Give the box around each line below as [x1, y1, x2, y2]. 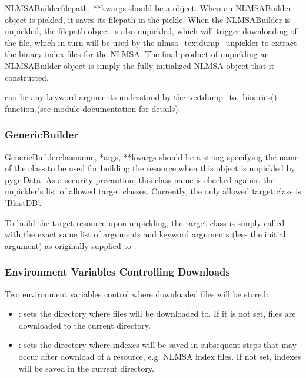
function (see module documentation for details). [5, 102, 181, 114]
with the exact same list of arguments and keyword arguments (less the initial [5, 228, 286, 240]
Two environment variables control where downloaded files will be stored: [5, 287, 269, 300]
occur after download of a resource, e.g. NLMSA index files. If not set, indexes [18, 350, 301, 362]
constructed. [5, 71, 49, 83]
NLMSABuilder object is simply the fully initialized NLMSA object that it [5, 59, 275, 71]
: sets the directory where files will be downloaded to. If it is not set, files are [18, 307, 296, 320]
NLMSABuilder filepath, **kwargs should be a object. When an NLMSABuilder [5, 2, 292, 14]
